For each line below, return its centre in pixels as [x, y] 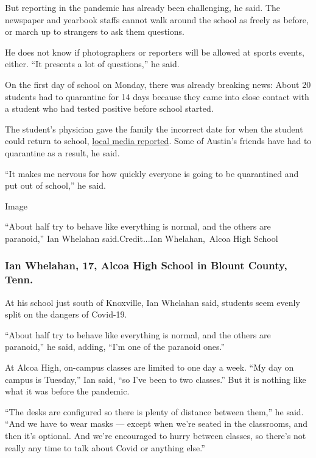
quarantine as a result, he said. [62, 152]
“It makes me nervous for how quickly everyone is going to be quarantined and [152, 173]
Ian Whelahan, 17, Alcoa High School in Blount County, [146, 265]
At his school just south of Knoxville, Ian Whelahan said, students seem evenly [153, 302]
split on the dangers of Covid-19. [66, 314]
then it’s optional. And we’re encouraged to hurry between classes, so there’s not [156, 435]
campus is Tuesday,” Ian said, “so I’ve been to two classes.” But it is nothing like [156, 379]
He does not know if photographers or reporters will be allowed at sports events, [155, 52]
